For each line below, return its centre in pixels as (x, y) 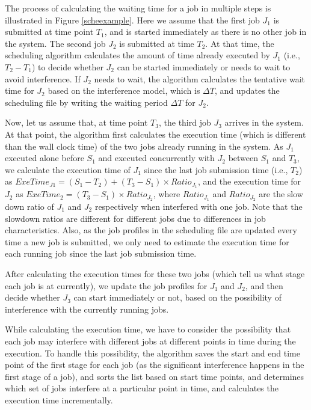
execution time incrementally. (59, 399)
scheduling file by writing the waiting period (86, 102)
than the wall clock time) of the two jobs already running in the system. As (144, 146)
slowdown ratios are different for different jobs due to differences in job (135, 218)
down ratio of (29, 207)
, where (167, 194)
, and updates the (247, 90)
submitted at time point (49, 32)
